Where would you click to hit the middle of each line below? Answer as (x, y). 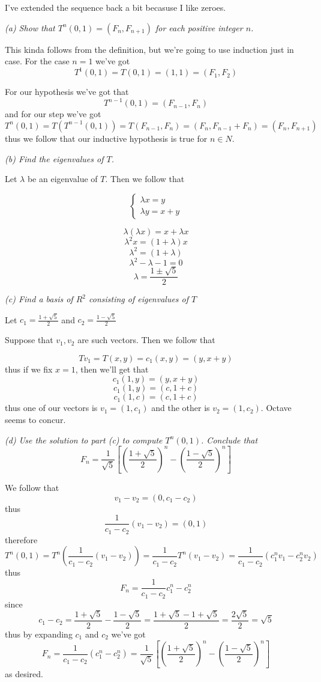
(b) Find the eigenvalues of (54, 158)
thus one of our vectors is (51, 408)
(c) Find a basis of (39, 299)
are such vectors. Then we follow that (146, 340)
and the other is (181, 408)
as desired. (24, 673)
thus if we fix (29, 369)
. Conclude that (229, 440)
